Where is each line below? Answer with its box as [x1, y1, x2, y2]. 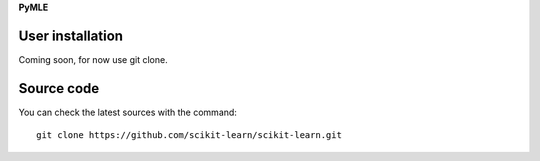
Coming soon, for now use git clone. [18, 53, 169, 65]
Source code [18, 80, 100, 97]
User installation [18, 27, 124, 44]
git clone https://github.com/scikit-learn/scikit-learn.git [36, 130, 342, 141]
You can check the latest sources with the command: [18, 106, 237, 118]
